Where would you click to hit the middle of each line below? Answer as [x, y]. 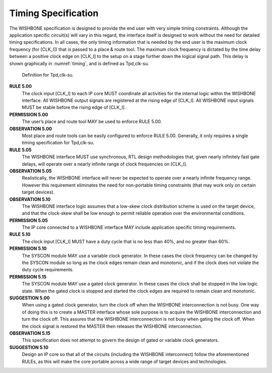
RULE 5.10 [20, 234]
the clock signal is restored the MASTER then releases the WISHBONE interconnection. [112, 326]
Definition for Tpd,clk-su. [48, 75]
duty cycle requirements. [48, 270]
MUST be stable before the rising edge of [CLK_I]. [74, 107]
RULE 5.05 [20, 150]
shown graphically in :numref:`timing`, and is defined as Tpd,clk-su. [79, 64]
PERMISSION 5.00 [29, 114]
